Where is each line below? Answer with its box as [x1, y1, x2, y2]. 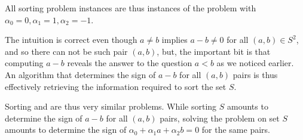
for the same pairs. [201, 123, 270, 136]
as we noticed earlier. [216, 57, 294, 69]
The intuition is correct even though [5, 33, 137, 46]
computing [5, 57, 44, 69]
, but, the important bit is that [157, 45, 271, 57]
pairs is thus [232, 68, 278, 80]
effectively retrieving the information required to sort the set [5, 80, 227, 92]
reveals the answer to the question [67, 57, 192, 69]
